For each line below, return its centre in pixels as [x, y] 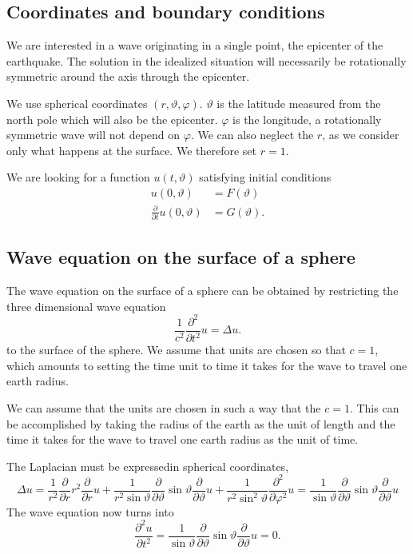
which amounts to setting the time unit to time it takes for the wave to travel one [207, 365]
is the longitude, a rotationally [307, 119]
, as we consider [361, 135]
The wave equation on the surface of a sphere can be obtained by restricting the [203, 291]
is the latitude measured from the [299, 103]
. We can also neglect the [252, 135]
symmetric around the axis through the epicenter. [128, 76]
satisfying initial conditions [265, 177]
